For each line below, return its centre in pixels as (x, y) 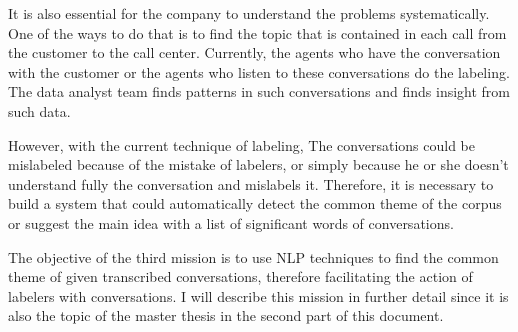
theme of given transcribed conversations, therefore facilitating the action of (240, 276)
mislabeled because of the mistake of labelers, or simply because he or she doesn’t (258, 164)
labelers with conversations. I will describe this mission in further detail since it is (258, 295)
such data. (39, 110)
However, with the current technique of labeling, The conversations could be (241, 144)
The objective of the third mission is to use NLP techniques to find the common (253, 256)
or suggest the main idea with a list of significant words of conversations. (231, 222)
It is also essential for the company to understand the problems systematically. (249, 13)
